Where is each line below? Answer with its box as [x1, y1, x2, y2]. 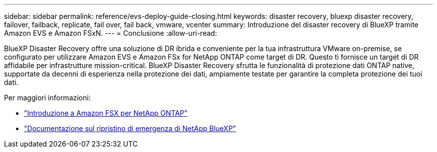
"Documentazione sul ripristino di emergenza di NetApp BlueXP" [24, 124, 236, 133]
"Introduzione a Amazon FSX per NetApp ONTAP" [24, 109, 188, 117]
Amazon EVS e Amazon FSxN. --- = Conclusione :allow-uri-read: [4, 29, 217, 37]
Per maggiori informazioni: [4, 93, 91, 102]
